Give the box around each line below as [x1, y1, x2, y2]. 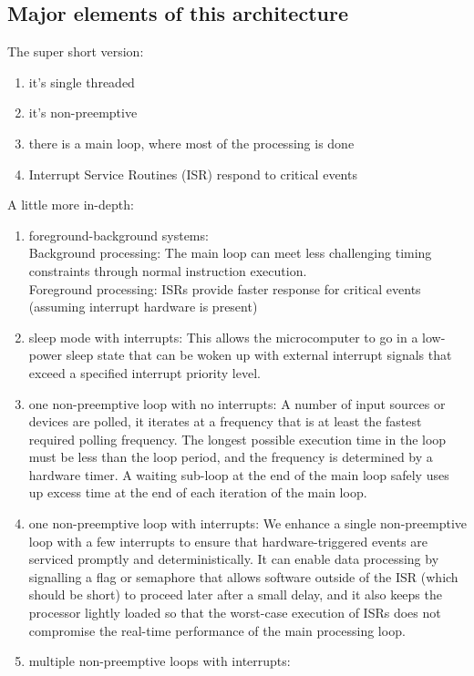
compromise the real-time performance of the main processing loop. [28, 620, 406, 640]
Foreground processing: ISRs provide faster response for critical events [28, 279, 421, 298]
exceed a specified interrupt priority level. [28, 363, 261, 382]
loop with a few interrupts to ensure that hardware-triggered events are [28, 531, 428, 550]
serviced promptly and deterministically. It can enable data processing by [28, 549, 439, 568]
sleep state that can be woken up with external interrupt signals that [66, 345, 452, 364]
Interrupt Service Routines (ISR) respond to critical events [28, 164, 357, 183]
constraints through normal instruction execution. [28, 261, 307, 280]
